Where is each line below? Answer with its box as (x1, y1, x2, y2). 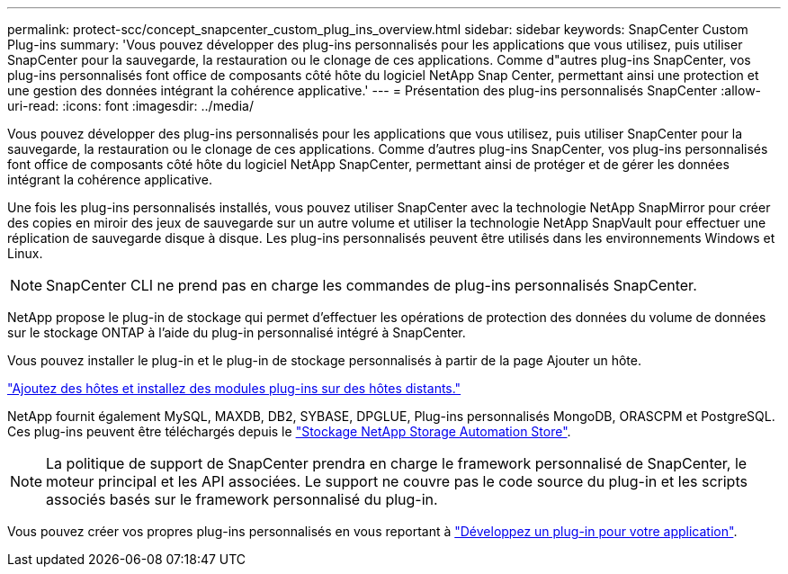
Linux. (7, 246, 43, 261)
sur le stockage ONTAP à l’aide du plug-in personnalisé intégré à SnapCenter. (7, 325, 466, 340)
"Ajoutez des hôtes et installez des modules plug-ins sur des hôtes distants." (7, 381, 461, 396)
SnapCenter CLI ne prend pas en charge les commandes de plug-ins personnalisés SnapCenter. (46, 276, 697, 294)
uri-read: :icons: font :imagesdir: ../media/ (7, 98, 254, 113)
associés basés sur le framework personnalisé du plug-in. (46, 490, 438, 508)
